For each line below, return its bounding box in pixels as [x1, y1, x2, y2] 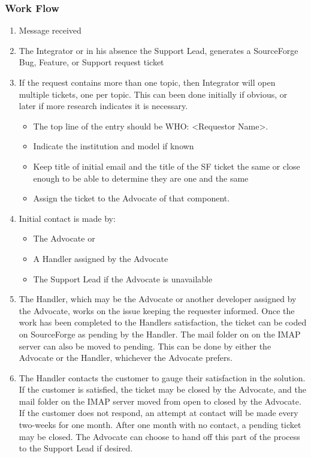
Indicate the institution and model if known [33, 140, 194, 152]
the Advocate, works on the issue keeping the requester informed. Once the [19, 304, 295, 317]
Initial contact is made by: [19, 212, 116, 224]
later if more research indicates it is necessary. [19, 100, 188, 112]
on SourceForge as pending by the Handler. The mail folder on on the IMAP [19, 327, 301, 340]
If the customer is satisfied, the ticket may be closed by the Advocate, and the [19, 383, 306, 396]
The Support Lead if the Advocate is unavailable [33, 272, 213, 285]
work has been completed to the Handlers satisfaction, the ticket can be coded [19, 316, 307, 329]
